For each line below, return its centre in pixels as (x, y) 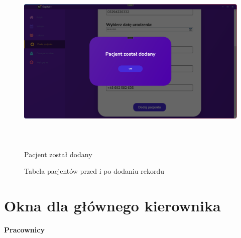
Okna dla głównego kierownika (112, 206)
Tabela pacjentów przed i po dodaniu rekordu (94, 171)
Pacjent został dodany (58, 154)
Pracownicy (24, 230)
